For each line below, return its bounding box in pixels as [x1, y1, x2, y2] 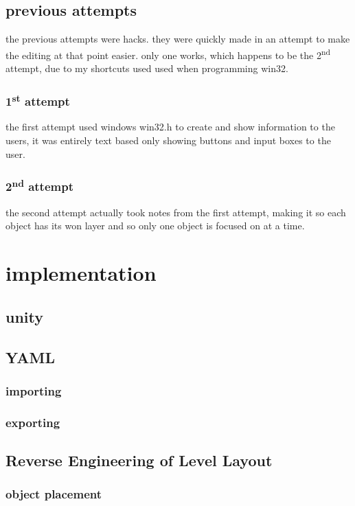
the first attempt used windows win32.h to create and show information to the [5, 119, 335, 134]
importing [5, 382, 62, 399]
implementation [5, 259, 157, 287]
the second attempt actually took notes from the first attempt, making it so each [5, 205, 346, 219]
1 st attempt [5, 91, 70, 110]
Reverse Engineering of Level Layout [5, 449, 273, 470]
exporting [5, 413, 60, 430]
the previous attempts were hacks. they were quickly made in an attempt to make [5, 32, 350, 46]
